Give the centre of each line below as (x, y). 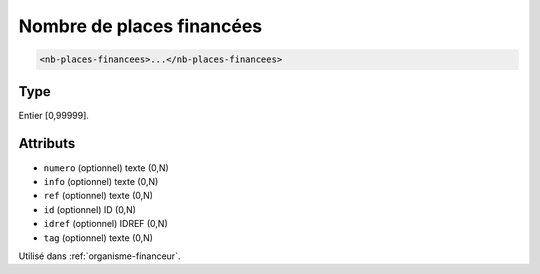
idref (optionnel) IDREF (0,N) (106, 224)
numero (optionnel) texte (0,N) (106, 167)
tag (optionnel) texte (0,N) (98, 237)
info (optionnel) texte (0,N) (101, 181)
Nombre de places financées (140, 26)
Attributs (47, 143)
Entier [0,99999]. (54, 115)
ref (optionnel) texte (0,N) (98, 196)
